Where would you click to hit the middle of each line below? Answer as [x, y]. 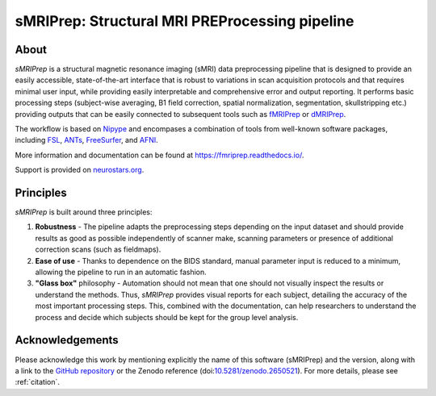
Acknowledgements [67, 340]
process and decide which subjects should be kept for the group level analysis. [167, 317]
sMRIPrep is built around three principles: [84, 212]
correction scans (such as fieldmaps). [98, 249]
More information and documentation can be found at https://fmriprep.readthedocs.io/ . [159, 155]
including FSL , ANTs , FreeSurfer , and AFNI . [87, 140]
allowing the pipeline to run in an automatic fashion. [121, 272]
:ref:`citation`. [38, 382]
